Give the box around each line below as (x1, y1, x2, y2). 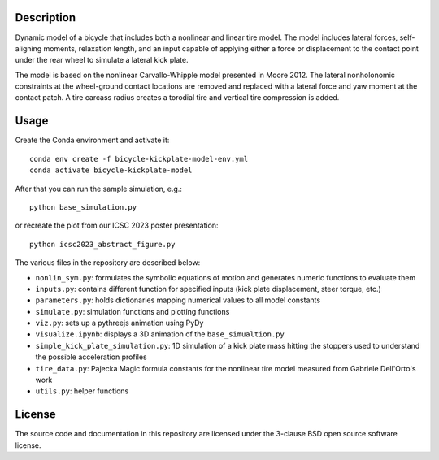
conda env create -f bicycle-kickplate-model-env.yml (29, 154, 248, 163)
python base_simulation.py (29, 202, 137, 211)
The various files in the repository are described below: (15, 258, 201, 267)
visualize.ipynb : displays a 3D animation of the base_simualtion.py (35, 329, 285, 339)
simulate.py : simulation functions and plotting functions (35, 306, 230, 316)
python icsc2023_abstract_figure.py (29, 240, 176, 249)
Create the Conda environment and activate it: (15, 135, 170, 145)
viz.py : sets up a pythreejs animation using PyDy (35, 318, 204, 328)
